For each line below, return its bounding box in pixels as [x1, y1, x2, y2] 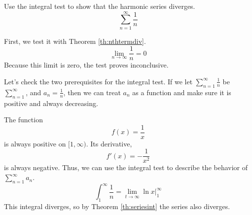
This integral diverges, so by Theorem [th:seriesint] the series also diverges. [4, 201, 230, 212]
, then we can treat [63, 87, 121, 97]
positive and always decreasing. [4, 98, 98, 108]
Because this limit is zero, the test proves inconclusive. [4, 60, 169, 70]
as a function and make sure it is [132, 87, 231, 97]
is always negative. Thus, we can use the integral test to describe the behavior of [4, 162, 248, 173]
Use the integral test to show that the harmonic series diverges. [4, 1, 195, 11]
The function [4, 114, 43, 125]
